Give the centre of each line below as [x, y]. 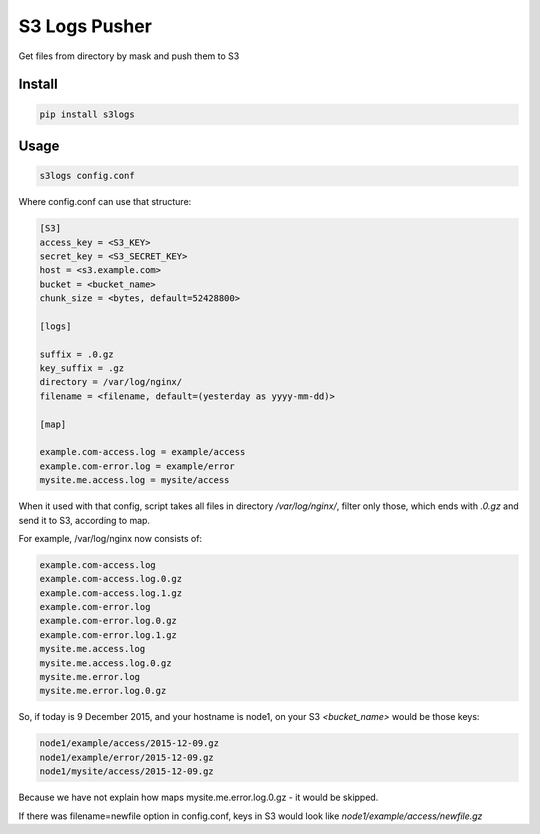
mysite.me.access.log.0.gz [105, 663]
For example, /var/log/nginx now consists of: [110, 538]
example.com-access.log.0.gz [111, 579]
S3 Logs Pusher [85, 26]
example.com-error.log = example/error [137, 466]
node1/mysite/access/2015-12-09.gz [126, 771]
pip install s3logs [87, 114]
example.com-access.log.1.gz [111, 593]
